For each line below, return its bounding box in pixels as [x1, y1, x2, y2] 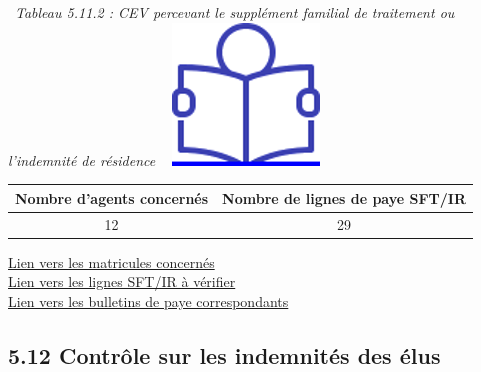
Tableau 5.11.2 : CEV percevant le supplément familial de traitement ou [15, 2, 455, 22]
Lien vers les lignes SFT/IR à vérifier [8, 271, 236, 292]
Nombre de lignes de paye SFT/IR [222, 187, 467, 208]
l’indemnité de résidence [8, 149, 156, 170]
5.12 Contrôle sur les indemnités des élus [8, 339, 441, 370]
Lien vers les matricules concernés [8, 251, 215, 272]
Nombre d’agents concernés [15, 187, 209, 208]
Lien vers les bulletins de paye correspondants [8, 290, 289, 311]
